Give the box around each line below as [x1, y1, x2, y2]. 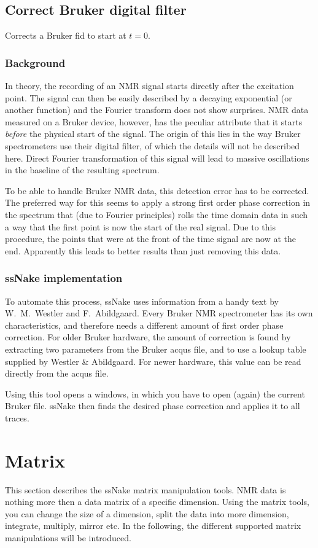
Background [5, 55, 66, 70]
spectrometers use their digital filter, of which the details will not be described [5, 139, 300, 152]
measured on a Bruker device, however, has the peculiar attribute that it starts [5, 115, 303, 128]
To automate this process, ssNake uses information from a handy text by [5, 294, 279, 307]
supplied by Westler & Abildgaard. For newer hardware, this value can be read [5, 354, 301, 367]
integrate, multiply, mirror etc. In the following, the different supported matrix [5, 519, 301, 532]
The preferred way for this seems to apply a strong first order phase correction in [5, 196, 311, 209]
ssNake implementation [5, 270, 123, 286]
